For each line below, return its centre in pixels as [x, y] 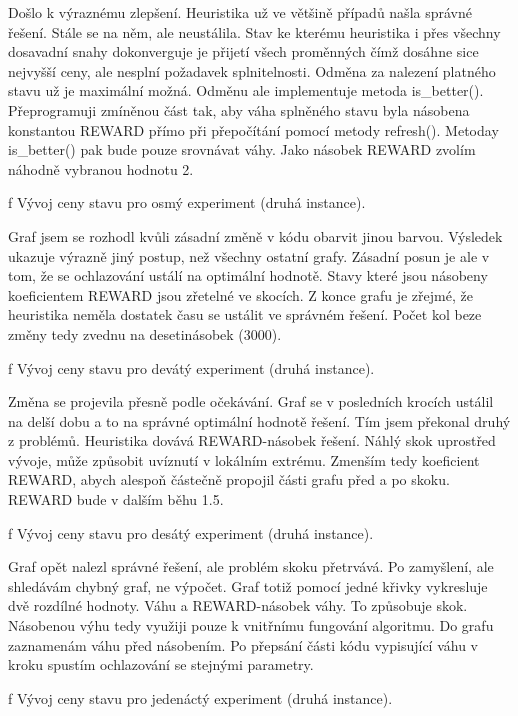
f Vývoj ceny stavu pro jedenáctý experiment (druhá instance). [200, 697]
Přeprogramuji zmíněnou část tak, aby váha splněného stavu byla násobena [239, 109]
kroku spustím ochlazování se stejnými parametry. [161, 664]
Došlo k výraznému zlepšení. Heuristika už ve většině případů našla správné [240, 12]
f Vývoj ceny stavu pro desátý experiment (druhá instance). [191, 532]
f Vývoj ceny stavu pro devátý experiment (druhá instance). [191, 367]
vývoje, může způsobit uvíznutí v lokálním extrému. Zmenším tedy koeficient [244, 459]
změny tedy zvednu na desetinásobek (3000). [145, 333]
